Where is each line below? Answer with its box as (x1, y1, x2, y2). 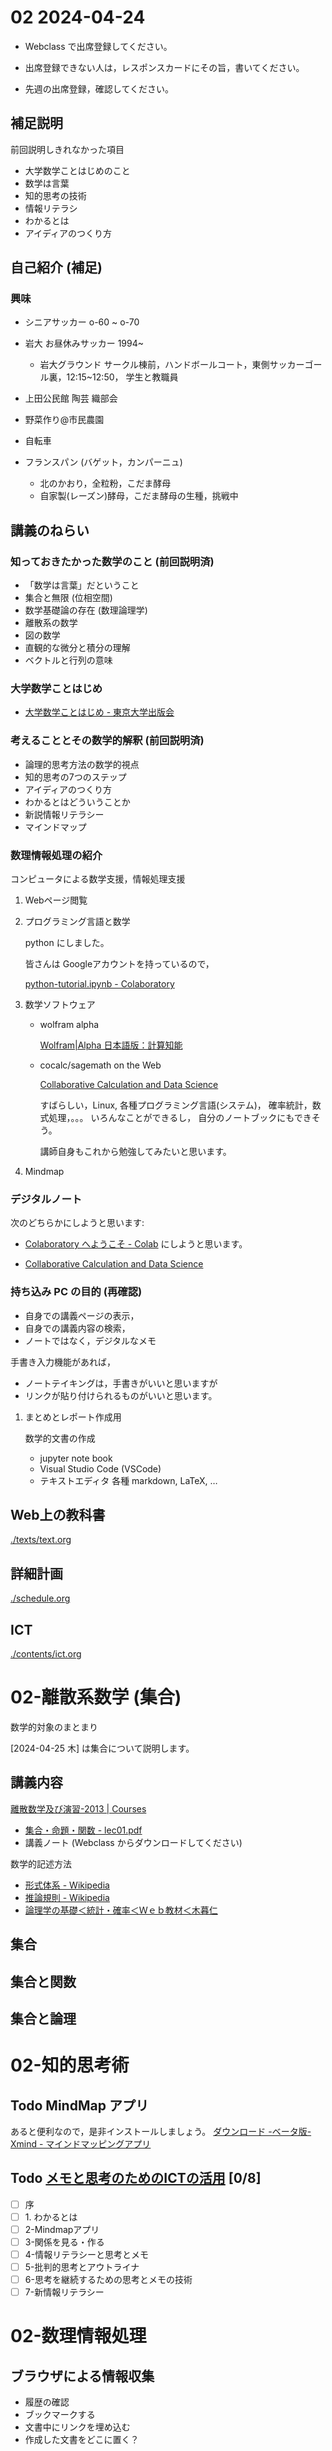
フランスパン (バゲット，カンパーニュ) (24, 456, 183, 468)
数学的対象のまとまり (10, 1721, 98, 1733)
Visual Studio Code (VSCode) (39, 1462, 162, 1475)
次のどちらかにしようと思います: (10, 1217, 145, 1229)
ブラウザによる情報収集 (10, 2367, 155, 2385)
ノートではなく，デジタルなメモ (24, 1334, 157, 1346)
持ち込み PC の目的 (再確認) (10, 1285, 143, 1299)
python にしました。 (24, 937, 110, 949)
